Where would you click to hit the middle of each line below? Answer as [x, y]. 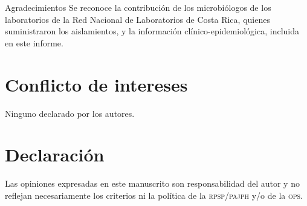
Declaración [55, 154]
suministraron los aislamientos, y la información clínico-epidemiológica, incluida [152, 31]
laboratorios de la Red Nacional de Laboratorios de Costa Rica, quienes [137, 19]
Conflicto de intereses [96, 84]
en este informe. [34, 42]
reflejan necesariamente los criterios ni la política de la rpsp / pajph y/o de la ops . [154, 195]
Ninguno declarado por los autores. [70, 113]
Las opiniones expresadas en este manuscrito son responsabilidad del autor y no [152, 183]
